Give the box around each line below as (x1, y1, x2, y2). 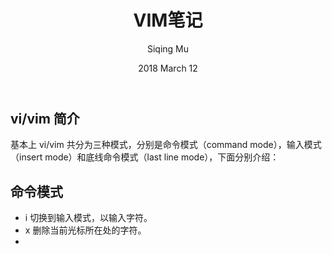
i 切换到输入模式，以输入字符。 (24, 212, 153, 224)
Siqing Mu (146, 42, 190, 55)
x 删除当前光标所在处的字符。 (24, 224, 147, 236)
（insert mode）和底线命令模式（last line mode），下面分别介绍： (10, 151, 280, 163)
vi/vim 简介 (10, 110, 80, 127)
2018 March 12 (138, 62, 198, 74)
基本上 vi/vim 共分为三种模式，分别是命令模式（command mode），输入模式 (10, 139, 322, 151)
